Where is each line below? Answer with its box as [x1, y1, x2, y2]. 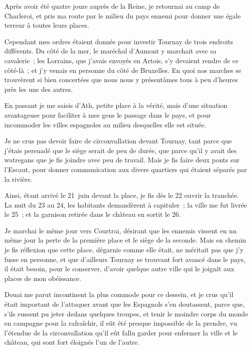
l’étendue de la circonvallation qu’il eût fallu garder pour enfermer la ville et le [4, 327, 238, 337]
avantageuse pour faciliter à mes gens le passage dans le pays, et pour [4, 109, 211, 120]
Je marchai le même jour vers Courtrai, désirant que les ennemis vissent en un [4, 225, 237, 235]
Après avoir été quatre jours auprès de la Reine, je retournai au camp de [4, 1, 220, 11]
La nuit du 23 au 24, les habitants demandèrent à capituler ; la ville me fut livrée [4, 199, 247, 210]
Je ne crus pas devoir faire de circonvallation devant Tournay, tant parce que [4, 136, 232, 146]
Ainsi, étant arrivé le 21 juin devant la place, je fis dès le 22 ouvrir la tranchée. [4, 190, 239, 200]
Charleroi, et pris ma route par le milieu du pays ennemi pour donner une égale [4, 10, 241, 20]
